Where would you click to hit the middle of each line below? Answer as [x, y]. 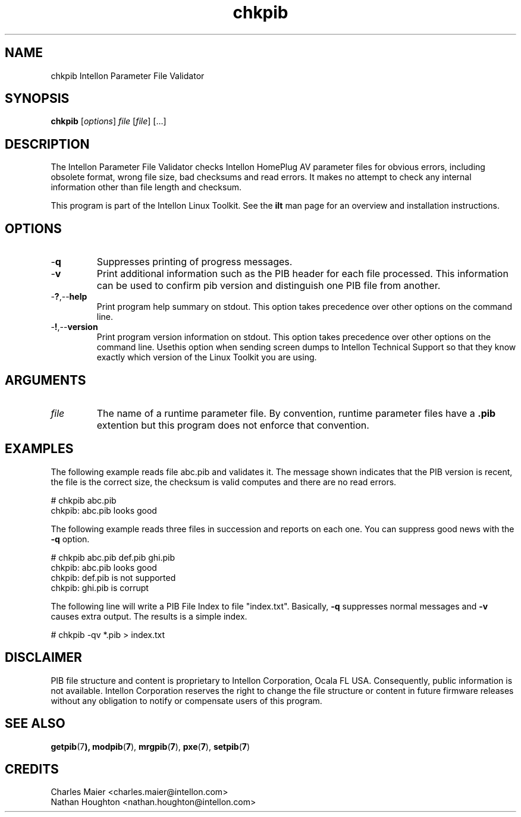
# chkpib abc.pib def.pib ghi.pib [113, 557]
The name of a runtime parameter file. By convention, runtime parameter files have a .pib [296, 413]
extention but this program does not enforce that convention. [233, 425]
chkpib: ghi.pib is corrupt [100, 587]
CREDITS [32, 769]
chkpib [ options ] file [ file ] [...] [109, 121]
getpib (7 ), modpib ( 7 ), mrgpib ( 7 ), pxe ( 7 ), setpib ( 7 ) [150, 746]
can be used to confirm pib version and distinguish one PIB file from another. [269, 286]
